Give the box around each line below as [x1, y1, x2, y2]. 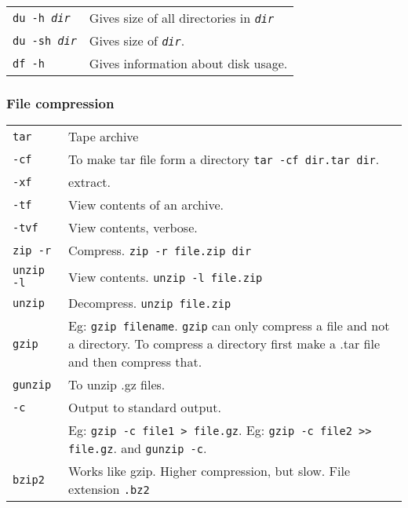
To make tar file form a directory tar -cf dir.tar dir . [68, 150, 380, 169]
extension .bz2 [68, 480, 150, 499]
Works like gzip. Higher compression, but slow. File [68, 462, 351, 481]
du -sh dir [13, 34, 77, 47]
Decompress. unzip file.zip [68, 294, 231, 312]
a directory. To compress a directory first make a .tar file [68, 334, 381, 353]
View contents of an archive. [68, 196, 224, 214]
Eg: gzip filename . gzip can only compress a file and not [68, 316, 390, 335]
